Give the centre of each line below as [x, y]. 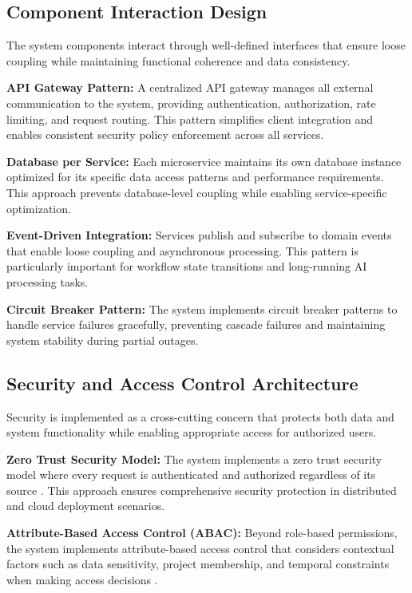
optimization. [39, 208]
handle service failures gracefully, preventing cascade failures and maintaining [196, 324]
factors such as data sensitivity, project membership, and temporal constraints [198, 564]
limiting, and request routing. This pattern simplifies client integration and [190, 119]
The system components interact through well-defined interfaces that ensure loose [206, 45]
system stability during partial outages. [103, 340]
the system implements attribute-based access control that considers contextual [200, 548]
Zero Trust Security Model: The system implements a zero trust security [194, 459]
